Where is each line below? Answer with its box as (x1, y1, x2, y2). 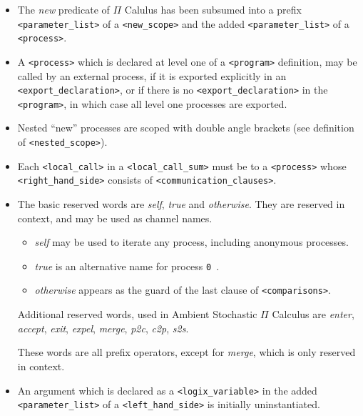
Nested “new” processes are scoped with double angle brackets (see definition (17, 120, 354, 135)
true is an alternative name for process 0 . (34, 258, 220, 273)
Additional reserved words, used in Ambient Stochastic (17, 307, 257, 322)
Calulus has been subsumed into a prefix (124, 2, 302, 16)
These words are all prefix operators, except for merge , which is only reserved (17, 345, 356, 360)
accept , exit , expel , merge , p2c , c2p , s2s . (17, 320, 189, 335)
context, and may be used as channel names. (17, 210, 213, 225)
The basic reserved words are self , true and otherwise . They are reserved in (17, 197, 345, 212)
